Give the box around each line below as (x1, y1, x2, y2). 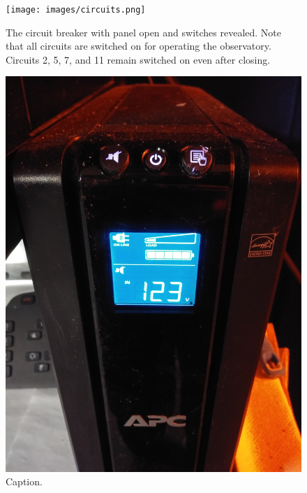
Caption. (6, 474, 43, 489)
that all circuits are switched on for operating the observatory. (6, 38, 271, 53)
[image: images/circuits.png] (6, 5, 146, 15)
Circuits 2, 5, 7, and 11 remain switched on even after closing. (6, 52, 271, 66)
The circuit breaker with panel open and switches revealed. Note (6, 24, 282, 39)
